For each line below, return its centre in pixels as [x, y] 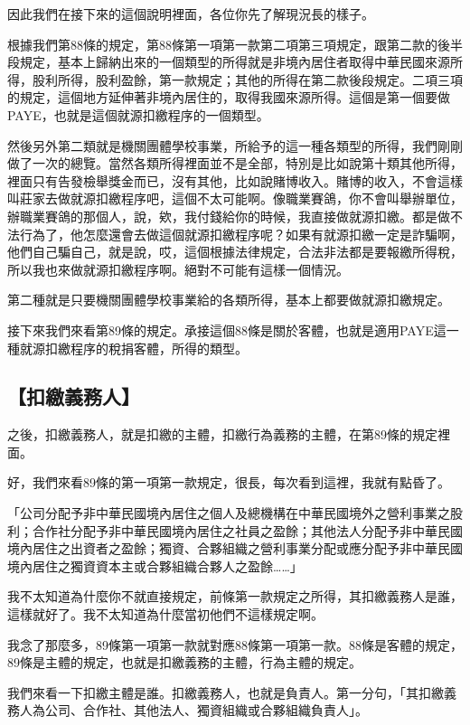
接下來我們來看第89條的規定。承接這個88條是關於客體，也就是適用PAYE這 [227, 330]
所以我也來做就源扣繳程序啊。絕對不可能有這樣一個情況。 [178, 269]
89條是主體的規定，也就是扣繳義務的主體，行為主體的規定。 [184, 662]
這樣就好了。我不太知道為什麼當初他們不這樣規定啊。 [165, 614]
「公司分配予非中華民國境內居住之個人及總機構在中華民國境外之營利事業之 [229, 513]
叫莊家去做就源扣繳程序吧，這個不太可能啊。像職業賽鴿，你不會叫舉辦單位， [235, 198]
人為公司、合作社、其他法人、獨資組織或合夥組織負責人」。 [193, 710]
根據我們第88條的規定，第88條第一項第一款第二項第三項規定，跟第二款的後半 [235, 44]
